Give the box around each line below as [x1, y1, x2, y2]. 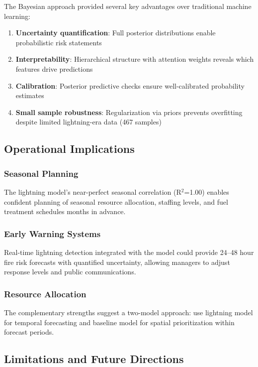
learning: [4, 10, 30, 21]
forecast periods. [4, 327, 54, 337]
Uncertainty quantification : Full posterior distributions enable [15, 27, 216, 38]
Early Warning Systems [4, 227, 101, 240]
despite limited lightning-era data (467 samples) [15, 117, 162, 127]
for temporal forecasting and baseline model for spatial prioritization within [4, 317, 235, 327]
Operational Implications [4, 141, 135, 156]
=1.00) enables [184, 186, 229, 197]
